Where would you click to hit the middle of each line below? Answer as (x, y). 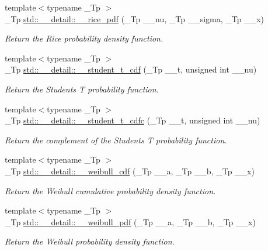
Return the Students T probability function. (82, 89)
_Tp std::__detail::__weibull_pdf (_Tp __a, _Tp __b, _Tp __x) (130, 221)
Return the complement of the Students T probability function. (116, 140)
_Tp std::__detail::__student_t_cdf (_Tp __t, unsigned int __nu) (131, 69)
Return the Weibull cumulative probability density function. (110, 190)
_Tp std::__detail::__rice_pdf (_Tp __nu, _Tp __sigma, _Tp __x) (134, 18)
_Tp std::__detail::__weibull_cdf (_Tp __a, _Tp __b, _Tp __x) (130, 171)
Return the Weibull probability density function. (90, 241)
